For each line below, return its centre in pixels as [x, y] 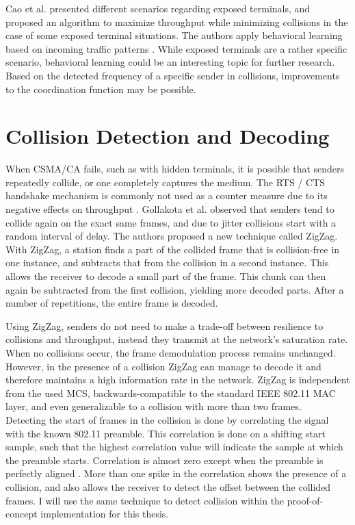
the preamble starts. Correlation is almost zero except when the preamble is [165, 460]
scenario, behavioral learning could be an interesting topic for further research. [170, 62]
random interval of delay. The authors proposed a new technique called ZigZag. [172, 236]
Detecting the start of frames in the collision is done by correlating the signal [167, 419]
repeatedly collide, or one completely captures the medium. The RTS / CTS [166, 182]
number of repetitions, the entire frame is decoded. [112, 303]
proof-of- [305, 500]
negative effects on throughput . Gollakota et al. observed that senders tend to [170, 209]
